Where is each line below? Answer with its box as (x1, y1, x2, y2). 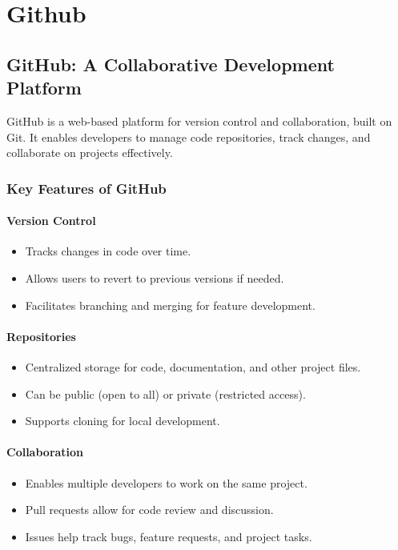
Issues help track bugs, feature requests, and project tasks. (25, 528, 312, 544)
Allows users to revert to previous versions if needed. (25, 269, 284, 286)
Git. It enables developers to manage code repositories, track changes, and (6, 128, 371, 145)
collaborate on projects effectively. (6, 144, 173, 161)
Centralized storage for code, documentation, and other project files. (25, 358, 361, 375)
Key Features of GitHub (6, 178, 167, 198)
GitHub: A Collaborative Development (6, 51, 335, 76)
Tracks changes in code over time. (25, 243, 191, 259)
